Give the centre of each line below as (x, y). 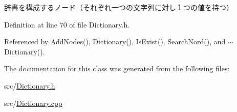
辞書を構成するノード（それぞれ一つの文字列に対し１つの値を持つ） (119, 7)
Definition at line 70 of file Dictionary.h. (67, 24)
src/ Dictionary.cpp (33, 103)
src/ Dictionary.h (30, 85)
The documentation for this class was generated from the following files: (117, 68)
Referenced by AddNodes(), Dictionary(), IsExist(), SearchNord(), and (115, 41)
